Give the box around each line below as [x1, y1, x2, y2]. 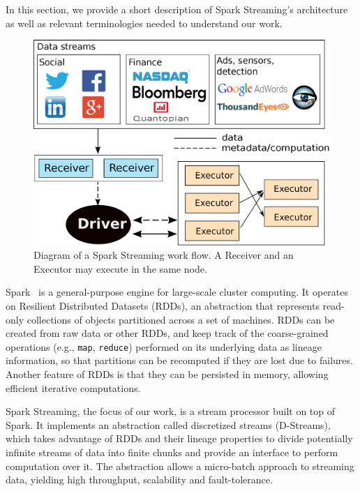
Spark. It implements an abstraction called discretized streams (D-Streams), [6, 417, 331, 432]
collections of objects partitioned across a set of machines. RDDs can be [27, 312, 335, 326]
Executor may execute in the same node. [33, 261, 207, 275]
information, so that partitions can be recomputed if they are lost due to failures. [6, 353, 353, 368]
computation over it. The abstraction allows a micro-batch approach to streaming [6, 458, 354, 473]
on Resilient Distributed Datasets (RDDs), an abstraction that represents [6, 298, 320, 312]
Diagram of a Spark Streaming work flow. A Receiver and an [33, 248, 294, 262]
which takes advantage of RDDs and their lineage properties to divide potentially [6, 431, 353, 446]
